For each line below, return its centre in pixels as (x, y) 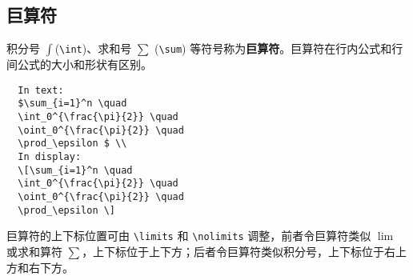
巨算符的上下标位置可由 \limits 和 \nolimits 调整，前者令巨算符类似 (189, 236)
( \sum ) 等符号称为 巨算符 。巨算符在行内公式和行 (279, 48)
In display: (50, 157)
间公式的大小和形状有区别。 (79, 64)
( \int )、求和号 (93, 48)
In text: (41, 90)
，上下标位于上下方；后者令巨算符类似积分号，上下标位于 (233, 252)
